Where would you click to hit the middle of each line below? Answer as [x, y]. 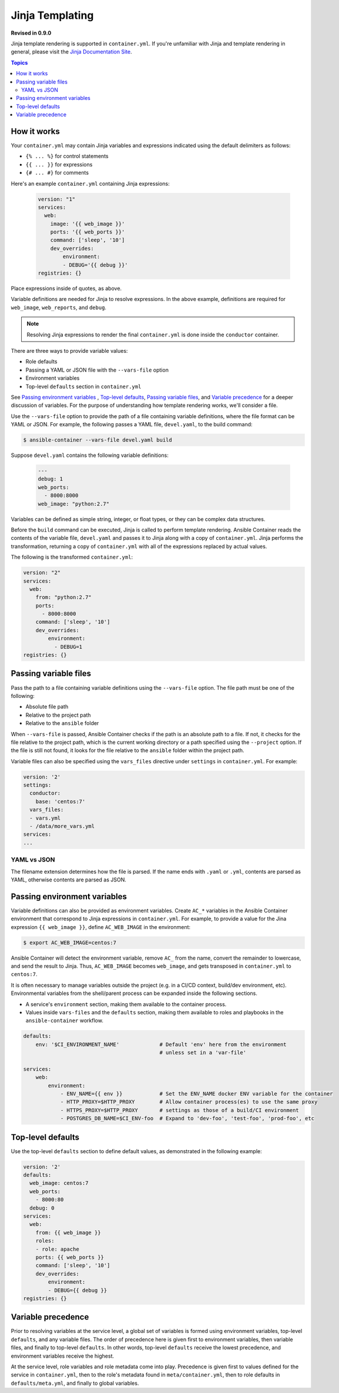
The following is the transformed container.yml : [72, 557]
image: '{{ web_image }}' [88, 224]
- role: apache [57, 1249]
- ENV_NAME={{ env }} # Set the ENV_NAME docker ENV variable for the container [197, 1094]
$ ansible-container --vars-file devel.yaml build [98, 440]
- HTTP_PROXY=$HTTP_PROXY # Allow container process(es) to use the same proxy [189, 1102]
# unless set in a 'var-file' [203, 1053]
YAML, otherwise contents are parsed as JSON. [68, 880]
